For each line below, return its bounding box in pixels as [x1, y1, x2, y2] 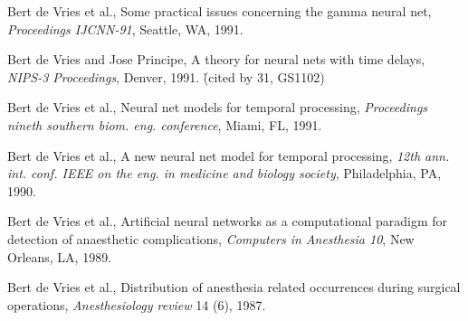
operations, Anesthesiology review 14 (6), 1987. [7, 295, 266, 314]
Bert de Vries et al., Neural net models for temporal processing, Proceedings [7, 98, 428, 117]
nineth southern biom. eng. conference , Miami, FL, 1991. [7, 115, 322, 134]
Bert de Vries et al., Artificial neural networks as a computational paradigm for [7, 212, 448, 231]
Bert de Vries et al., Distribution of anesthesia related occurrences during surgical [7, 278, 461, 297]
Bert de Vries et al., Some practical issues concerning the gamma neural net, [7, 2, 432, 20]
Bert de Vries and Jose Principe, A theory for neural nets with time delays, [7, 50, 425, 69]
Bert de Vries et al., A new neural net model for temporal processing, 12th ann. [7, 146, 450, 165]
